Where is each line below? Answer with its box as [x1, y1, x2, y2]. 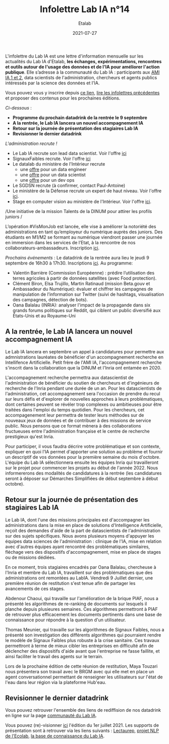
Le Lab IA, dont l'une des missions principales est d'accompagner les [5, 516, 150, 523]
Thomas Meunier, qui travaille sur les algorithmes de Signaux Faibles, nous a [5, 626, 164, 632]
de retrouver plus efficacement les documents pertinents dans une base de [5, 611, 162, 617]
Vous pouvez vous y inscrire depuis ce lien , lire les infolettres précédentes [5, 89, 160, 95]
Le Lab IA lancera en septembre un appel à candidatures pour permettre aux [5, 348, 164, 354]
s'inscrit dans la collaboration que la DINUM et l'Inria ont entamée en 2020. [5, 364, 161, 370]
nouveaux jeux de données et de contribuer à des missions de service [5, 417, 151, 423]
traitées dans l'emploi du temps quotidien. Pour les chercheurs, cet [5, 406, 145, 412]
